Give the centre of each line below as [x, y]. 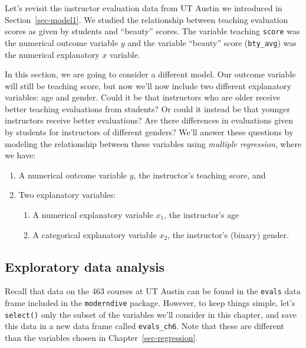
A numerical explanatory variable [93, 215]
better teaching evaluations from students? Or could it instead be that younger [147, 108]
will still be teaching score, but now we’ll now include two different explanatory [148, 85]
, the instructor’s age [202, 215]
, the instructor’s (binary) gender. [228, 234]
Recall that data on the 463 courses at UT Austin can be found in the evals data [153, 291]
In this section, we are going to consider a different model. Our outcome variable [150, 74]
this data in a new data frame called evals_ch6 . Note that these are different [144, 326]
